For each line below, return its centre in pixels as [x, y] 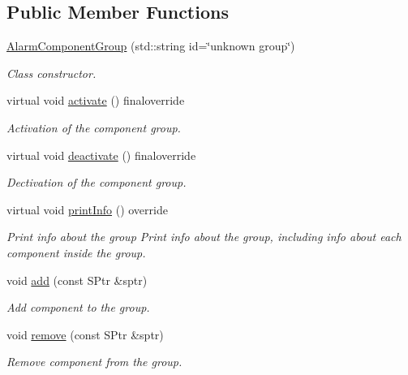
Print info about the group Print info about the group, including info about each [204, 237]
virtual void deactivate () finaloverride [101, 155]
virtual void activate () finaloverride [96, 100]
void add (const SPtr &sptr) [77, 280]
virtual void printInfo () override [87, 209]
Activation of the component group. [94, 127]
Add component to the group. [78, 307]
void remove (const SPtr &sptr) [85, 334]
